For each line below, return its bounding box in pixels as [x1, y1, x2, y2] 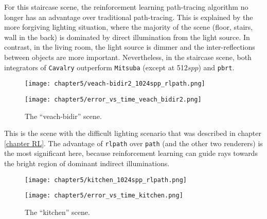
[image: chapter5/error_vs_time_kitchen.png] [25, 192, 183, 200]
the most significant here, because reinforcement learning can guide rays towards [4, 148, 258, 158]
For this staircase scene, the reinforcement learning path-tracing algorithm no [4, 2, 248, 12]
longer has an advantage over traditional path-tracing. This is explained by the [4, 11, 253, 22]
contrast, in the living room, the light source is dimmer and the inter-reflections [4, 42, 255, 52]
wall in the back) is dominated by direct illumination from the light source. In [4, 31, 250, 42]
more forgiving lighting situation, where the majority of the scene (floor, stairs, [4, 22, 253, 32]
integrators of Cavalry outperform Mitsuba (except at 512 [4, 62, 188, 72]
